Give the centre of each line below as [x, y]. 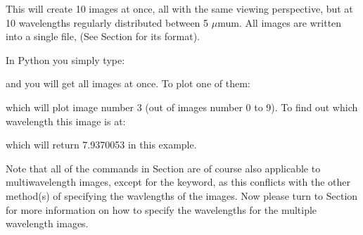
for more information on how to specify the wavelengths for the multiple [161, 209]
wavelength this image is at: [66, 121]
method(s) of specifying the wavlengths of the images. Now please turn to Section [182, 195]
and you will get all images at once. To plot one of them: [128, 83]
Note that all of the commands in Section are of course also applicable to [163, 168]
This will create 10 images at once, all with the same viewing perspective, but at [179, 8]
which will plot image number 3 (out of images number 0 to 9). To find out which [182, 107]
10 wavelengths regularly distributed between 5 [107, 22]
